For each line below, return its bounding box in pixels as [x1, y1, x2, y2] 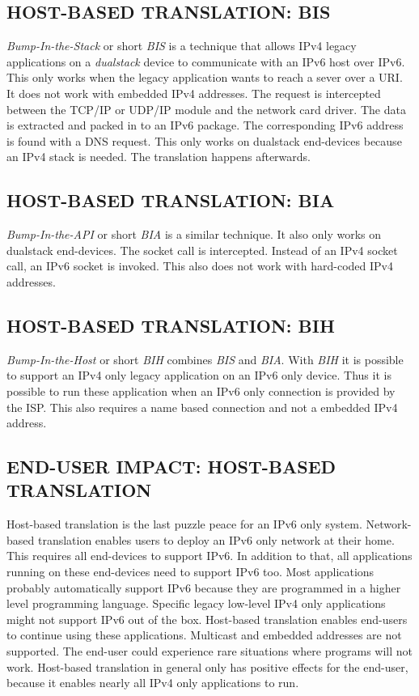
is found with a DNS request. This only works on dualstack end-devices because [6, 132, 402, 149]
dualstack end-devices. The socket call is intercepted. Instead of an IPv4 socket [6, 241, 398, 258]
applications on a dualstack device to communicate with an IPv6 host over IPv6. [6, 53, 405, 70]
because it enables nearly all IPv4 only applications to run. [6, 674, 299, 691]
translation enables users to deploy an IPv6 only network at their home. [37, 531, 395, 548]
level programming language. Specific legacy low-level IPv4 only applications [6, 595, 386, 612]
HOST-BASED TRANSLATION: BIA [6, 188, 335, 213]
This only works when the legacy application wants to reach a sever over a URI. [6, 69, 403, 86]
